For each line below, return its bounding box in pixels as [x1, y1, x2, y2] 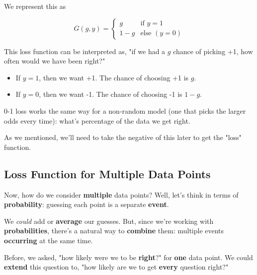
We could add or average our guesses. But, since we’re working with [4, 215, 214, 226]
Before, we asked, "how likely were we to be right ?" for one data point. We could [4, 252, 253, 262]
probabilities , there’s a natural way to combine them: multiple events [4, 225, 224, 236]
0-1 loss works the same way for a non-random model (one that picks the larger [4, 105, 246, 116]
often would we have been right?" [4, 56, 105, 66]
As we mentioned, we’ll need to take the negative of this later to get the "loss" [4, 132, 242, 142]
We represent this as [4, 1, 66, 11]
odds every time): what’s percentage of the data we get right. [4, 115, 190, 126]
